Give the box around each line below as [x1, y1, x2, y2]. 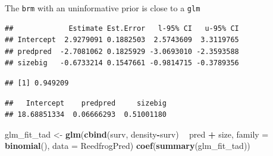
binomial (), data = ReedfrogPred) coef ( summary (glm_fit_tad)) [5, 139, 250, 152]
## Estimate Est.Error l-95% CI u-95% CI [5, 24, 239, 33]
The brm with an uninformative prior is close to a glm [5, 2, 200, 14]
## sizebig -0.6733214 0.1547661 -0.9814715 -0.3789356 [5, 59, 239, 68]
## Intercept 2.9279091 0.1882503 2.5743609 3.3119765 [5, 36, 239, 44]
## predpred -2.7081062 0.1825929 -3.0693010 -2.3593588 [5, 47, 239, 56]
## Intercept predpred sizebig [5, 98, 167, 107]
